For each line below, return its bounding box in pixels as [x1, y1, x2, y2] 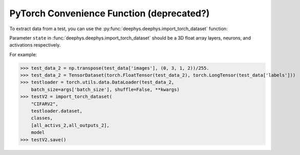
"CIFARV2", [31, 101, 58, 107]
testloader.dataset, [31, 108, 83, 114]
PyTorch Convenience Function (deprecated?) [9, 8, 210, 19]
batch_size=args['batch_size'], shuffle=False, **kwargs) [31, 86, 180, 92]
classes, [31, 115, 53, 121]
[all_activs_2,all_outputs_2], [31, 122, 110, 128]
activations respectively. [9, 42, 61, 48]
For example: [9, 51, 37, 57]
